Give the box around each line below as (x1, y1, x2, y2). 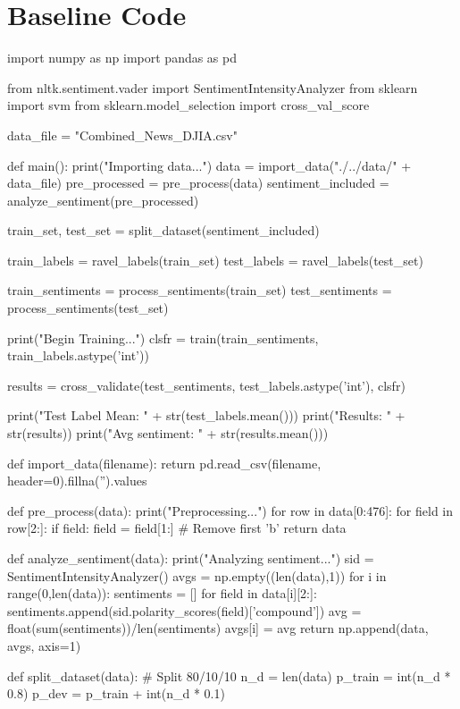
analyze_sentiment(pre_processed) (7, 190, 199, 209)
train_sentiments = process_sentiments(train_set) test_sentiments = (7, 281, 392, 300)
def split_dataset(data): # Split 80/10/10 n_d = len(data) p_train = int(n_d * (7, 666, 451, 685)
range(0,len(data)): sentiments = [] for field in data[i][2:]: (7, 584, 317, 603)
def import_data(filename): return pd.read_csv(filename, (7, 453, 322, 472)
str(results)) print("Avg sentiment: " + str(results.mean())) (7, 424, 329, 443)
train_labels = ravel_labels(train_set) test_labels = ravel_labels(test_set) (7, 250, 423, 269)
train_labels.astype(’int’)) (7, 346, 149, 365)
